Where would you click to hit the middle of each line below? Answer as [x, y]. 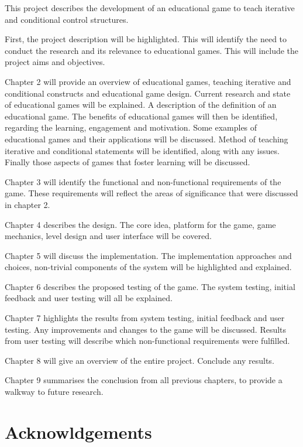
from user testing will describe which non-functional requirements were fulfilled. [147, 341]
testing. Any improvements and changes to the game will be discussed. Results [146, 329]
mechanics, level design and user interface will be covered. [108, 236]
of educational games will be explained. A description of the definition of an [141, 105]
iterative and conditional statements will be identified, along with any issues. [142, 150]
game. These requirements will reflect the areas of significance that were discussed [151, 193]
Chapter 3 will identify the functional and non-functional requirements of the [143, 181]
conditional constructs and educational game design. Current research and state [148, 93]
